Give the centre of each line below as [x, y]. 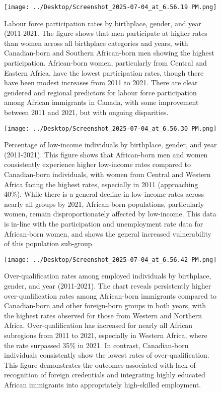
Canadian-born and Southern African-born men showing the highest [109, 53]
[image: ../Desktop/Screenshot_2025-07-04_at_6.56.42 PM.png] [111, 260]
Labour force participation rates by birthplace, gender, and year [103, 23]
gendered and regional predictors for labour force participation [100, 92]
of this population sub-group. [49, 243]
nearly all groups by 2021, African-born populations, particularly [104, 204]
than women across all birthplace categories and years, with [96, 43]
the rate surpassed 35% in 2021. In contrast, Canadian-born [96, 345]
